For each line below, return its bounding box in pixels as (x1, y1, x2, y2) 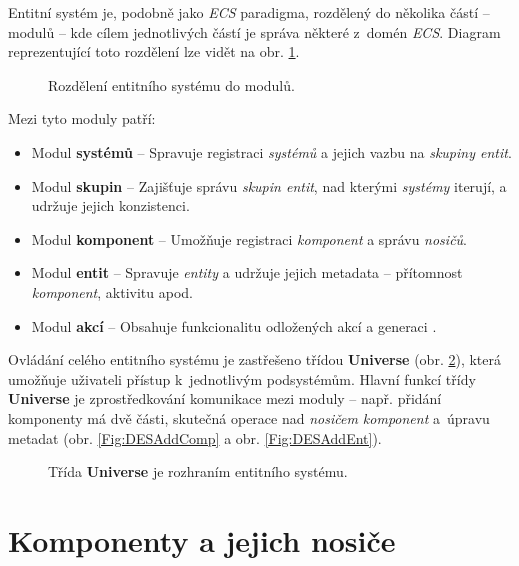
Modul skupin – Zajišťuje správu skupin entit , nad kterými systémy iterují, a (31, 175, 507, 196)
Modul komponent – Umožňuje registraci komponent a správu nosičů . (31, 228, 468, 249)
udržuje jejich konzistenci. (31, 195, 190, 216)
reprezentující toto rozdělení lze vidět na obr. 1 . (8, 41, 300, 62)
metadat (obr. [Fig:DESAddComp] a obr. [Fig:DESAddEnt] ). (8, 427, 382, 448)
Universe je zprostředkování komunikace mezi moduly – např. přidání (8, 388, 442, 409)
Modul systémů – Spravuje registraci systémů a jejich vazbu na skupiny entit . (31, 141, 512, 162)
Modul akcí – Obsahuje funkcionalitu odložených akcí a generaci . (31, 315, 437, 336)
